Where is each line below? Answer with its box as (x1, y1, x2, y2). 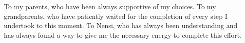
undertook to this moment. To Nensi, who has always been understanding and (4, 20, 238, 30)
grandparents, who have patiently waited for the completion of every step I (4, 11, 227, 21)
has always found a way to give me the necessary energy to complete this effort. (4, 29, 242, 40)
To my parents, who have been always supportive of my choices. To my (4, 1, 216, 11)
